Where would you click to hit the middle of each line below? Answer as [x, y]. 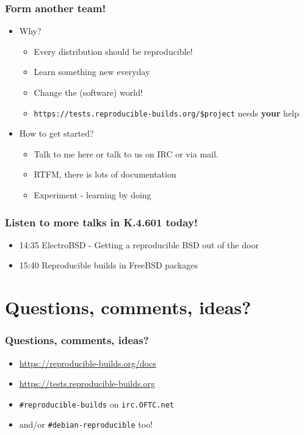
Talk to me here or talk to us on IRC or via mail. [126, 153]
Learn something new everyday [92, 72]
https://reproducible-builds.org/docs [88, 363]
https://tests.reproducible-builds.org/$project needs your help [166, 113]
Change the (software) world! [88, 92]
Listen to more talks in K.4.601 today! [101, 222]
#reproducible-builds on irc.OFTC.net [96, 404]
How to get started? [56, 133]
